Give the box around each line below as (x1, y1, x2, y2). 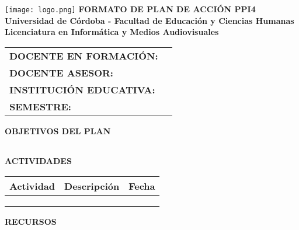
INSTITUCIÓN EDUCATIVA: (9, 82, 155, 96)
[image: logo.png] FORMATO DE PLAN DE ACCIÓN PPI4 (5, 3, 256, 15)
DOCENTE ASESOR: (9, 65, 113, 79)
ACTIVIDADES (5, 155, 72, 167)
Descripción (64, 179, 120, 193)
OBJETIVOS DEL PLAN (5, 124, 111, 137)
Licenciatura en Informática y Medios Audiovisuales (5, 26, 219, 38)
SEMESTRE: (9, 99, 71, 113)
